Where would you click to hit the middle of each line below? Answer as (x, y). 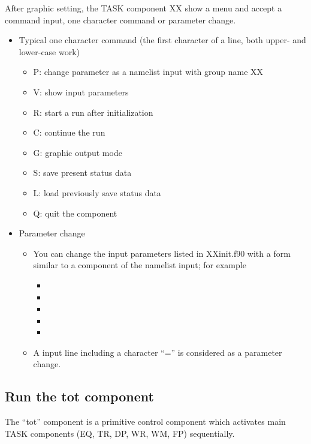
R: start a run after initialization (93, 112)
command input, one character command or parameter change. (120, 19)
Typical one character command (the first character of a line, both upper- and (162, 40)
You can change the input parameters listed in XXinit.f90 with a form (162, 253)
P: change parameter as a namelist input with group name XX (148, 72)
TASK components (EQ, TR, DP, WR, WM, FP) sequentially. (120, 433)
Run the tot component (79, 396)
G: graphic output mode (78, 152)
